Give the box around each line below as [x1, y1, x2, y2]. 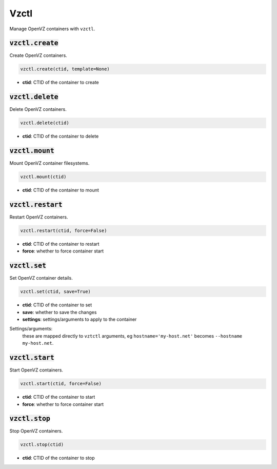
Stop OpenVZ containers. [9, 428, 63, 434]
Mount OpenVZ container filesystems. [9, 160, 90, 166]
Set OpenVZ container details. [9, 275, 73, 281]
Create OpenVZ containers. [9, 52, 68, 58]
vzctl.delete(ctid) [20, 120, 69, 126]
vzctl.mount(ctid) [20, 174, 67, 180]
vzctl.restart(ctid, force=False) [20, 228, 107, 233]
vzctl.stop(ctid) [20, 442, 64, 447]
